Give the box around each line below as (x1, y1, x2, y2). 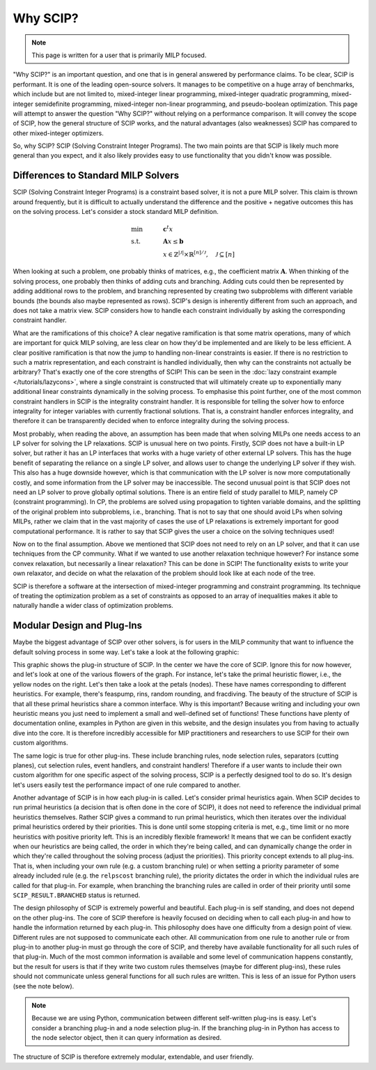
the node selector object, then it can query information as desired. (31, 1034, 222, 1042)
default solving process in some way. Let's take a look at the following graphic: (13, 648, 240, 656)
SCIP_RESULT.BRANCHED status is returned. (13, 891, 141, 899)
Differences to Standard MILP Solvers (13, 169, 180, 181)
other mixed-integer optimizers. (13, 129, 104, 137)
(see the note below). (13, 981, 75, 990)
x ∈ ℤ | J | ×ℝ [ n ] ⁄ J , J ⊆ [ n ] (162, 249, 235, 258)
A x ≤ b (162, 237, 184, 245)
